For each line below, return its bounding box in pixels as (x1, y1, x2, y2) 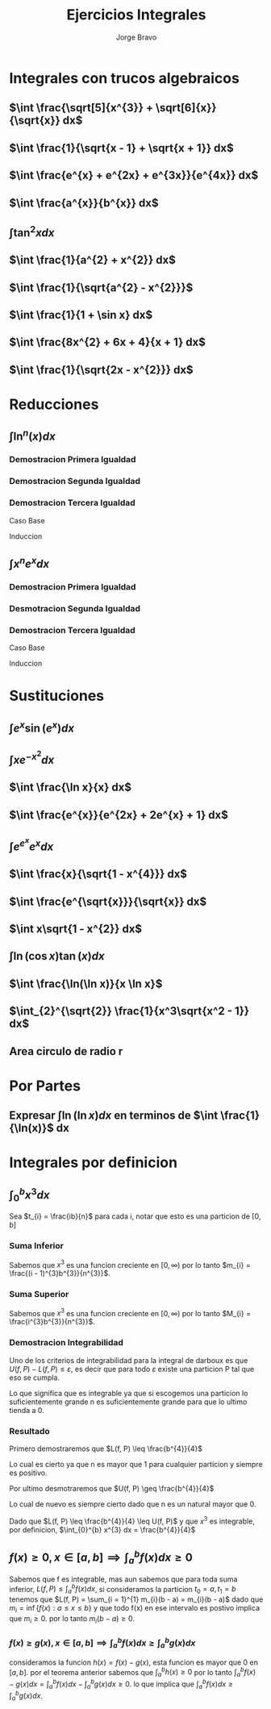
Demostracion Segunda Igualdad (9, 476, 140, 487)
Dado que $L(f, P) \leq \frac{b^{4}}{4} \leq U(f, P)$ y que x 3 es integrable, (9, 1515, 255, 1526)
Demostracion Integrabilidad (9, 1337, 124, 1348)
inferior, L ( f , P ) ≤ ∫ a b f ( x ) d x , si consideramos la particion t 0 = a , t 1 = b (9, 1582, 236, 1595)
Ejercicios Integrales (66, 6, 206, 24)
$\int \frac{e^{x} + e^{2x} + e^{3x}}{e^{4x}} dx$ (9, 169, 259, 182)
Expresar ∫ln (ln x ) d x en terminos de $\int (9, 1109, 219, 1123)
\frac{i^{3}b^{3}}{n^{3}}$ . (9, 1317, 96, 1327)
